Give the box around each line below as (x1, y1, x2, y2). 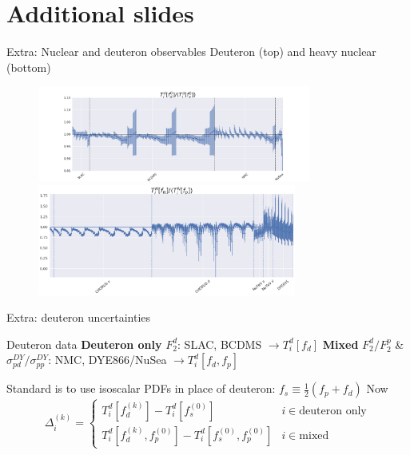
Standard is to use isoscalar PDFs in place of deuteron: (6, 380, 276, 397)
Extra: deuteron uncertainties (6, 309, 151, 326)
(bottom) (6, 58, 51, 75)
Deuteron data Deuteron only (6, 335, 162, 352)
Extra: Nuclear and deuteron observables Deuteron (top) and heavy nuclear (6, 43, 376, 60)
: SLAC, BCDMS (177, 335, 262, 352)
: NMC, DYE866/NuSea (48, 351, 167, 368)
